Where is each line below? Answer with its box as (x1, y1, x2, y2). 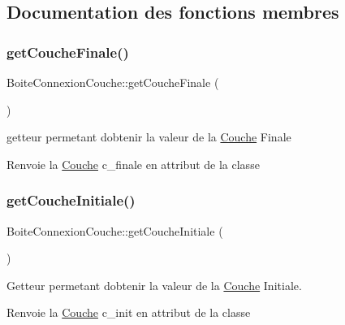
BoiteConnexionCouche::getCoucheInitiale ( (6, 222, 223, 239)
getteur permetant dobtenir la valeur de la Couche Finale (6, 128, 291, 145)
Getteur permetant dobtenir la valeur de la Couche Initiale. (6, 276, 302, 293)
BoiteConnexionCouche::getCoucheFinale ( (6, 74, 219, 90)
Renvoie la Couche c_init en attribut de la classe (6, 304, 251, 321)
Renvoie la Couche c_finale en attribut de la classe (6, 155, 260, 172)
